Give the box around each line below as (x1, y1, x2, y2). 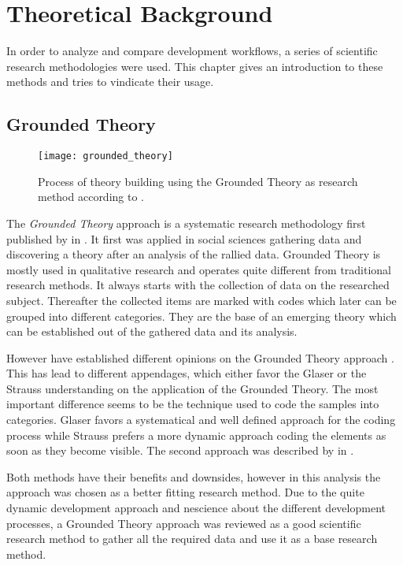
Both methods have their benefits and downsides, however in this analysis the (6, 468, 381, 485)
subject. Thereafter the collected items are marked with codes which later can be (6, 292, 397, 308)
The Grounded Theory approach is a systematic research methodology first (6, 214, 366, 231)
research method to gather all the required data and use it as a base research (6, 530, 378, 547)
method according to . (38, 188, 145, 205)
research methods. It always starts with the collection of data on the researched (6, 277, 390, 293)
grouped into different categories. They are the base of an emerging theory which (6, 307, 397, 324)
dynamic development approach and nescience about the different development (6, 500, 386, 516)
